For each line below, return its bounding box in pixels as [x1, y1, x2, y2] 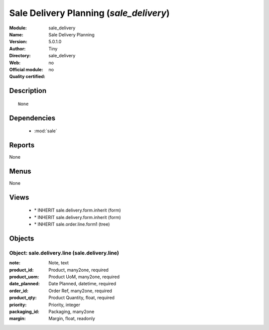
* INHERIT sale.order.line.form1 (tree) [34, 221, 110, 227]
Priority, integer [48, 302, 81, 308]
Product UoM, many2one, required [48, 274, 120, 280]
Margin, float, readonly [48, 316, 96, 322]
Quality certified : [9, 74, 46, 80]
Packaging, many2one [48, 309, 95, 315]
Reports [9, 141, 35, 149]
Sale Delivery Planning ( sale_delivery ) [9, 7, 170, 18]
